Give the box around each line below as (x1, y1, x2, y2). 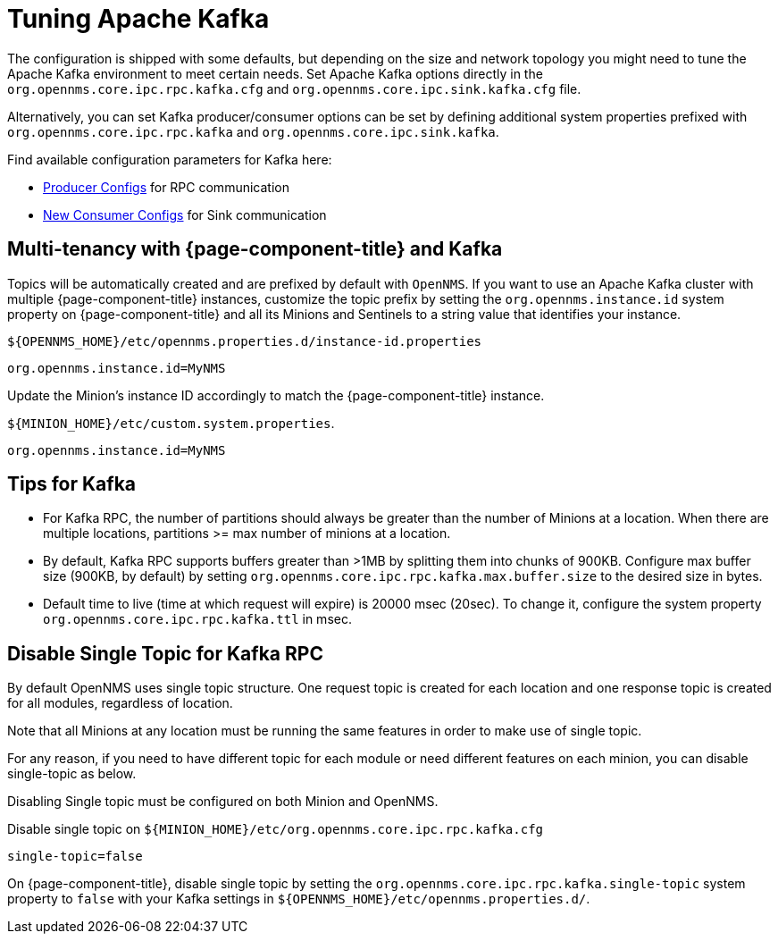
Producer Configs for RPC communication (43, 179, 289, 195)
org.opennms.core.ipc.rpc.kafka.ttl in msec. (43, 611, 352, 627)
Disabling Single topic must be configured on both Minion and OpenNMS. (7, 794, 439, 810)
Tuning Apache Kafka (7, 4, 270, 34)
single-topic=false (7, 849, 143, 864)
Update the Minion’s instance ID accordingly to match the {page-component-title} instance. (7, 387, 545, 403)
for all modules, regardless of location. (7, 695, 233, 711)
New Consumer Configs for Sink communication (43, 206, 327, 223)
